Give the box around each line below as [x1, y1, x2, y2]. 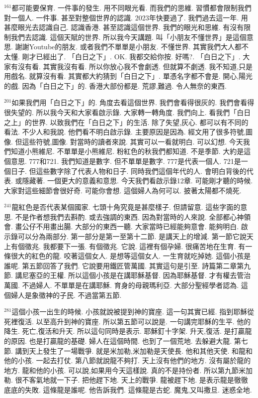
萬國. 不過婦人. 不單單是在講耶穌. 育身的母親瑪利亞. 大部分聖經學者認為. [4, 280, 239, 290]
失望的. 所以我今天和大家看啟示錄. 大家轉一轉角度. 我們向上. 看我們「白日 [10, 107, 251, 117]
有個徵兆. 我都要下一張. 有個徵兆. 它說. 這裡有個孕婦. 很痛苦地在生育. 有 [10, 241, 246, 251]
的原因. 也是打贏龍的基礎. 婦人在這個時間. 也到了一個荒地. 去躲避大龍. [4, 336, 232, 346]
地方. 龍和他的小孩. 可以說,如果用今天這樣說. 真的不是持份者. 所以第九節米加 [4, 365, 253, 375]
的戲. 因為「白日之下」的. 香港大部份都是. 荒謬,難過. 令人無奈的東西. [4, 80, 227, 91]
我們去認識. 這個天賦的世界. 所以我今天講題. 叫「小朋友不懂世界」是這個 [10, 31, 247, 42]
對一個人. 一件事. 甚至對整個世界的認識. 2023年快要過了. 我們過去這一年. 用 [4, 12, 248, 22]
